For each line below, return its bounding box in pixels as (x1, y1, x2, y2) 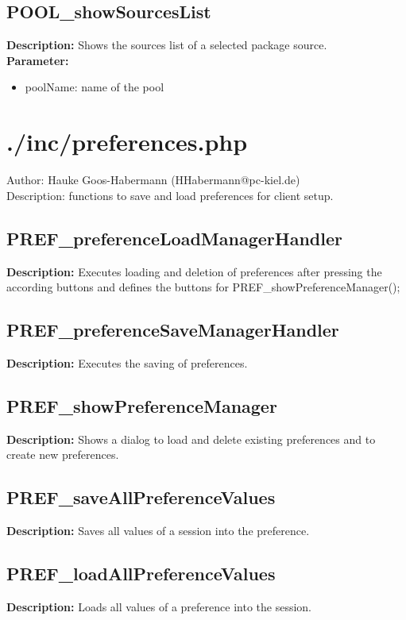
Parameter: (6, 52, 69, 68)
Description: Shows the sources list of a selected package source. (6, 37, 327, 53)
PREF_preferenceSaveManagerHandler (6, 318, 339, 342)
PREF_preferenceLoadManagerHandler (6, 225, 342, 250)
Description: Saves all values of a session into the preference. (6, 522, 310, 539)
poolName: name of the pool (25, 79, 164, 95)
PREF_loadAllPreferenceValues (6, 561, 276, 586)
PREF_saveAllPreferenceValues (6, 485, 276, 510)
